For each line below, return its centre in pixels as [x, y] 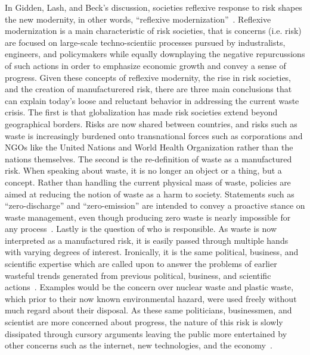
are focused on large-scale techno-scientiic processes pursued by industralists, [145, 42]
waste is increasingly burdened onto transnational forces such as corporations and [154, 135]
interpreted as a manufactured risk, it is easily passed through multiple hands [147, 240]
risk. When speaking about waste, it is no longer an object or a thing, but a [143, 170]
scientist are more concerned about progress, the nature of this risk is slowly [144, 322]
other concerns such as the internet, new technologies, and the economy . [139, 345]
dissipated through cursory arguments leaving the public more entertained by [146, 333]
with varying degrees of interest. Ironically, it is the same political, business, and [152, 252]
